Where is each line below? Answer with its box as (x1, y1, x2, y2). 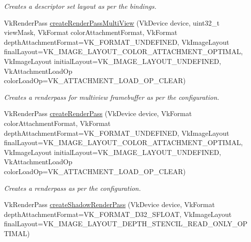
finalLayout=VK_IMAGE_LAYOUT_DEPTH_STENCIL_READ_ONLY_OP (4, 218, 248, 229)
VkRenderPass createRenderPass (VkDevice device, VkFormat (4, 108, 192, 119)
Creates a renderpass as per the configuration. (4, 182, 141, 193)
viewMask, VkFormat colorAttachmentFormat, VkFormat (4, 27, 177, 37)
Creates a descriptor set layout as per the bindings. (4, 1, 156, 11)
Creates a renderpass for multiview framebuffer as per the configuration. (4, 91, 220, 102)
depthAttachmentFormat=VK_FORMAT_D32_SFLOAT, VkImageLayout (4, 209, 232, 219)
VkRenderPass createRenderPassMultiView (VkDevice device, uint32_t (4, 17, 220, 28)
